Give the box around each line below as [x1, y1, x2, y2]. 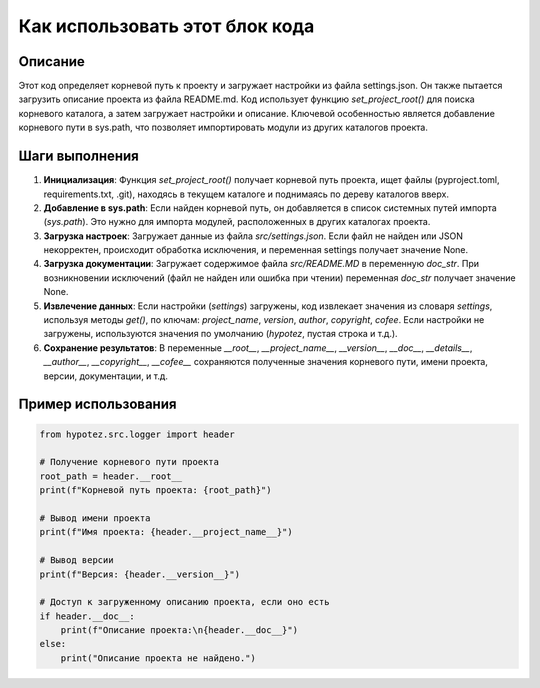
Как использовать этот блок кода [18, 15, 315, 37]
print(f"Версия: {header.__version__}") [39, 568, 240, 580]
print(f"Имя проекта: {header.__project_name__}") [39, 526, 294, 538]
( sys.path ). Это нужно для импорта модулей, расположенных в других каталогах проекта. [43, 216, 431, 228]
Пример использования [18, 396, 177, 413]
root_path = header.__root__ [39, 470, 183, 482]
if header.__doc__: [39, 610, 135, 622]
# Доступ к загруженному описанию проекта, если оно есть [39, 596, 330, 608]
